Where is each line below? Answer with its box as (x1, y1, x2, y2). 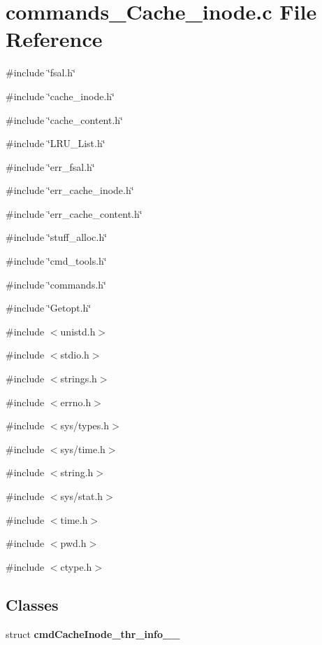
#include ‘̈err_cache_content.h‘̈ (6, 206, 142, 221)
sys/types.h (60, 418, 110, 433)
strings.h (60, 371, 97, 386)
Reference (6, 25, 103, 53)
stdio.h (60, 347, 89, 362)
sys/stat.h (60, 489, 103, 503)
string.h (60, 465, 94, 480)
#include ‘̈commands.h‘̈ (6, 277, 106, 291)
